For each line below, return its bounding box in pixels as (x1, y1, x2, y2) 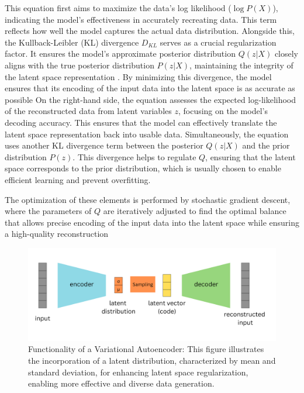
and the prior (242, 139, 290, 151)
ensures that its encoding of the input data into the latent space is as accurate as (5, 82, 295, 94)
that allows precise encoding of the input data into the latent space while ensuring (5, 216, 299, 228)
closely (274, 47, 299, 60)
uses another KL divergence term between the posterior (5, 139, 203, 151)
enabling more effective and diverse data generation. (28, 377, 215, 389)
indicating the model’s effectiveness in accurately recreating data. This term (5, 13, 277, 25)
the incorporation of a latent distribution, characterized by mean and (28, 354, 276, 367)
